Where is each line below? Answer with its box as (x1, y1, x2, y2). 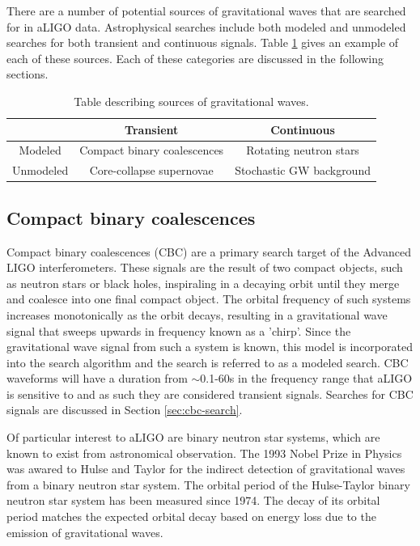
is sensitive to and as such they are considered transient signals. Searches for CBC (6, 385, 414, 402)
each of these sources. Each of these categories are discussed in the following (6, 49, 384, 66)
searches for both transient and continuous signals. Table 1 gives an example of (6, 34, 399, 51)
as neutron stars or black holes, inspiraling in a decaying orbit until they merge (6, 274, 400, 291)
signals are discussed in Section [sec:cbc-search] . (6, 401, 243, 418)
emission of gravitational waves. (6, 523, 163, 540)
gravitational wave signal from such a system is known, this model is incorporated (6, 338, 413, 355)
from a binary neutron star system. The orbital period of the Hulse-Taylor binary (6, 476, 410, 493)
